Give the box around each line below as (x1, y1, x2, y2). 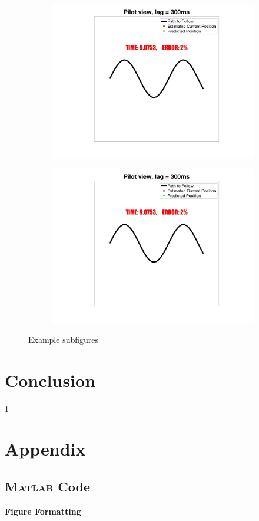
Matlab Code (5, 477, 90, 495)
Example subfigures (28, 333, 99, 345)
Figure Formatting (5, 504, 81, 517)
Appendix (5, 437, 86, 461)
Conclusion (5, 368, 96, 392)
